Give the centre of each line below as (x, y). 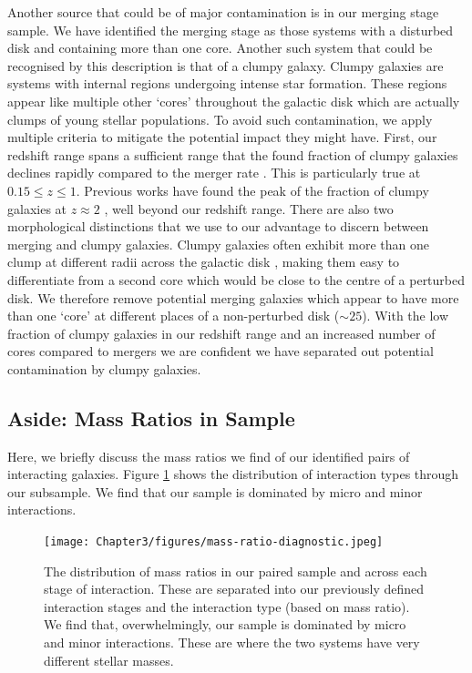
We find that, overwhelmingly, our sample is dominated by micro (225, 624)
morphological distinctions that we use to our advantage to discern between (218, 226)
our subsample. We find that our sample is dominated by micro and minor (215, 491)
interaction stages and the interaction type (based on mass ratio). (227, 606)
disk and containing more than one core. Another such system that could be (220, 48)
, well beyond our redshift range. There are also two (249, 208)
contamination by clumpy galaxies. (104, 368)
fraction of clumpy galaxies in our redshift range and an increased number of (221, 333)
